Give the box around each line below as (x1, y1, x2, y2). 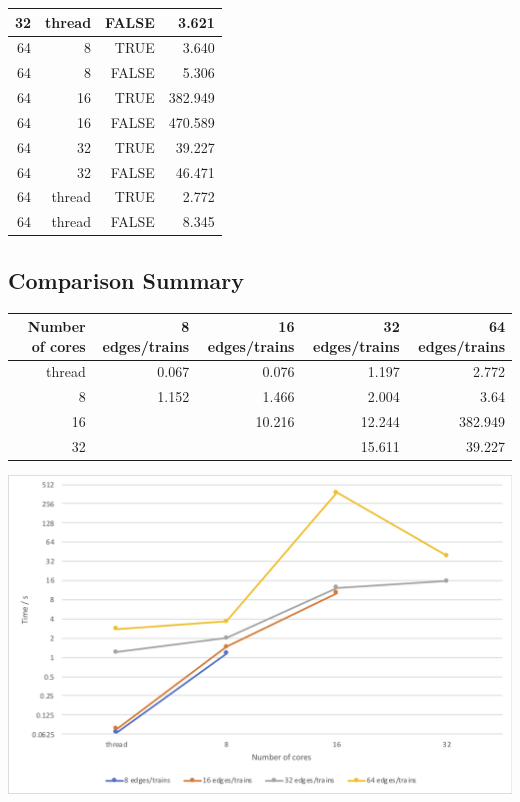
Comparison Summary (8, 264, 245, 295)
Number (27, 316, 86, 337)
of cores (31, 335, 86, 356)
